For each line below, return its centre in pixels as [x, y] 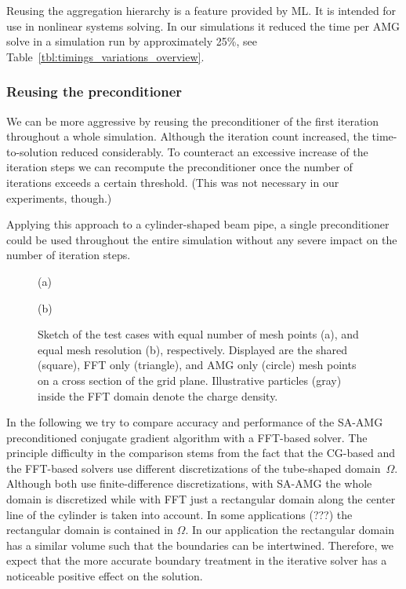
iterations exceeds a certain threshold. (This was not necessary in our [173, 182]
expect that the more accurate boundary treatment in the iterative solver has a [197, 560]
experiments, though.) [59, 198]
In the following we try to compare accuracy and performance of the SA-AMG [195, 422]
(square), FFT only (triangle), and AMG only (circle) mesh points [197, 365]
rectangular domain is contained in [90, 530]
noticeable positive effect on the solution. [105, 576]
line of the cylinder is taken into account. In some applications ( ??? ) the [179, 514]
